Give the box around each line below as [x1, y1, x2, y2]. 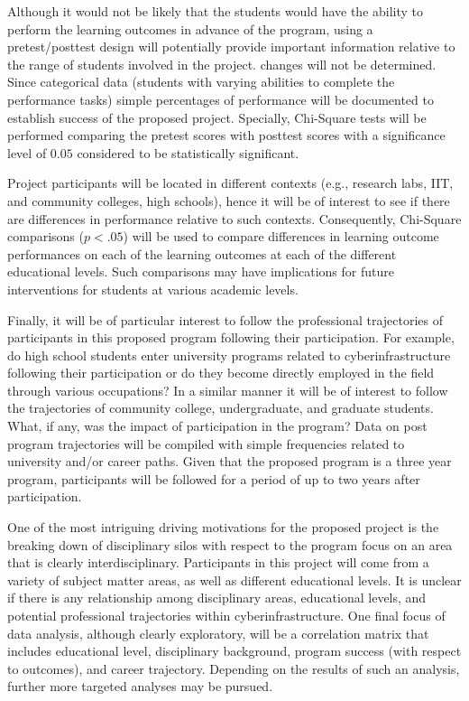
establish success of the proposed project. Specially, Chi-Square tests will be [7, 107, 427, 126]
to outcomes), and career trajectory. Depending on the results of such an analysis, [7, 659, 460, 678]
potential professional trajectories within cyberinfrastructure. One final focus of [7, 606, 446, 624]
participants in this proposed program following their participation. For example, [7, 328, 455, 347]
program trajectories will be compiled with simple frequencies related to [7, 434, 405, 453]
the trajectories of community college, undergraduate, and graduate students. [7, 398, 434, 417]
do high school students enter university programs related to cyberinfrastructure [7, 345, 451, 364]
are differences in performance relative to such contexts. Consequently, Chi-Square [7, 209, 462, 228]
